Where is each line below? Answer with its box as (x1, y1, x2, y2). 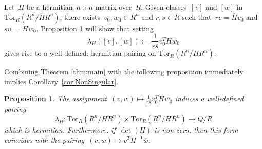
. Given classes (141, 2, 187, 12)
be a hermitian (26, 2, 73, 12)
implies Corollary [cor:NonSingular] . (4, 76, 118, 87)
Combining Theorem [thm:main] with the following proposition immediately (4, 66, 244, 77)
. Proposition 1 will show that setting (36, 23, 154, 33)
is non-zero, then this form (154, 124, 238, 135)
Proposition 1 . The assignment (4, 93, 107, 104)
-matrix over (92, 2, 132, 12)
